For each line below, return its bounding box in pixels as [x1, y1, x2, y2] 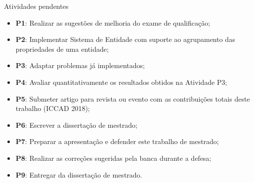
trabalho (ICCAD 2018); [15, 103, 90, 113]
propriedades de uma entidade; [15, 43, 109, 54]
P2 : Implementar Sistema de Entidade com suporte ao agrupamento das [15, 34, 235, 44]
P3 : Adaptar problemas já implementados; [15, 60, 145, 71]
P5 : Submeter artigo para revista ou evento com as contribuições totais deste [15, 93, 250, 104]
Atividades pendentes [4, 1, 69, 11]
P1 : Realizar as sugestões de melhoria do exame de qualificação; [15, 17, 211, 28]
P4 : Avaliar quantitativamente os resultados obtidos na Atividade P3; [15, 76, 227, 87]
